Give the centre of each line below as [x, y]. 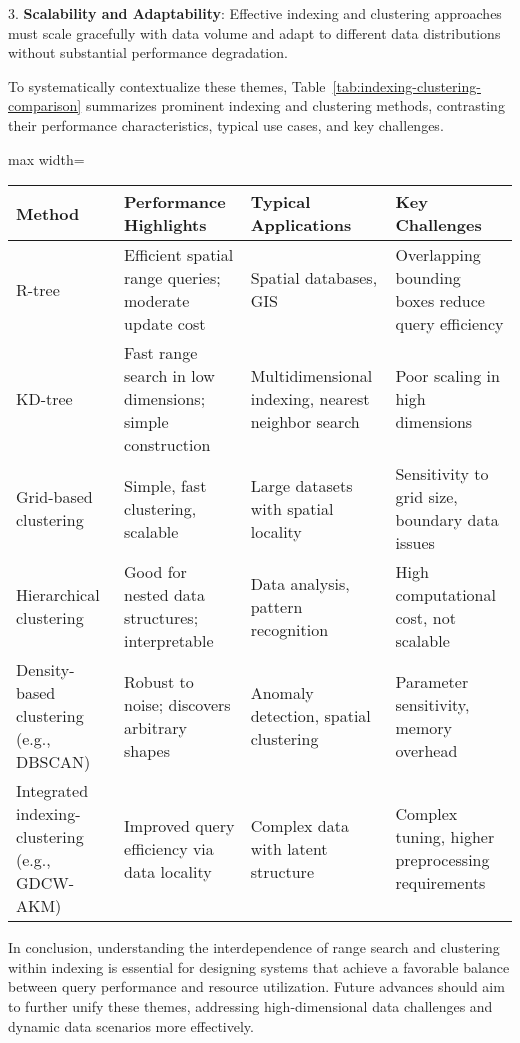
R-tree [38, 289]
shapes [147, 750]
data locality [168, 871]
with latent [289, 848]
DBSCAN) [53, 762]
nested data [165, 595]
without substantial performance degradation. [148, 52]
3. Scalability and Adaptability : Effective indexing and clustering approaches [255, 13]
